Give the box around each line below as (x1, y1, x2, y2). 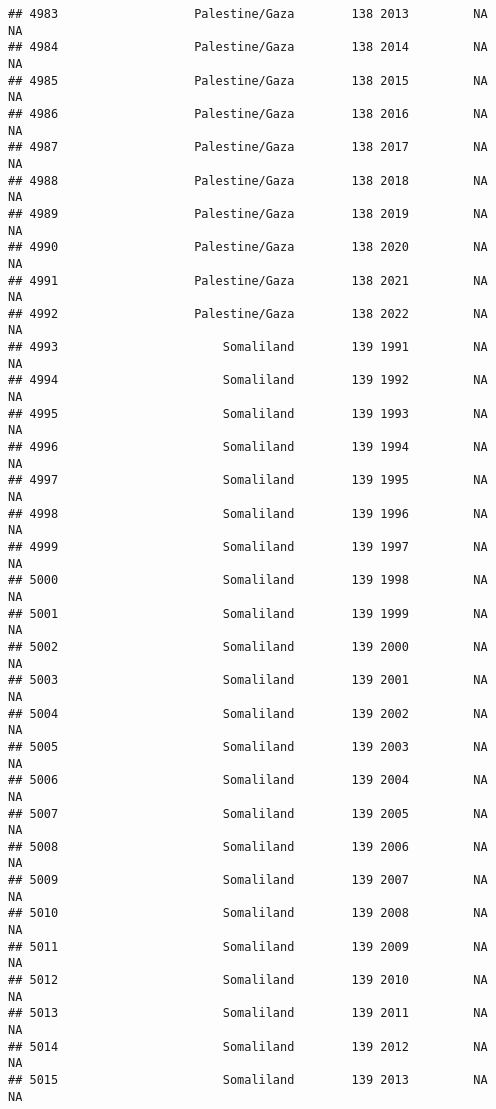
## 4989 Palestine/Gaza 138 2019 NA (8, 206, 488, 221)
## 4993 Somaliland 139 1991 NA (8, 340, 488, 355)
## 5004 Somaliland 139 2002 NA (8, 706, 488, 721)
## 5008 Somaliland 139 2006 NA (8, 839, 488, 854)
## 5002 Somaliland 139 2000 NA (8, 639, 488, 654)
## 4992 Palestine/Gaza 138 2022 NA (8, 306, 488, 321)
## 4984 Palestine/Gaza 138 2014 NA (8, 40, 488, 55)
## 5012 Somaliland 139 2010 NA (8, 973, 488, 988)
